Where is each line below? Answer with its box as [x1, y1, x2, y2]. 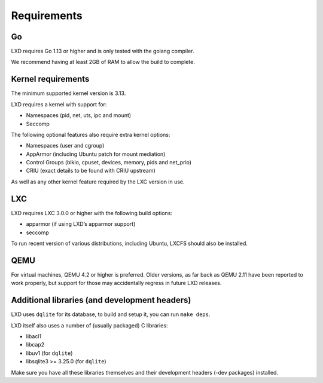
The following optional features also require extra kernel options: [11, 131, 170, 138]
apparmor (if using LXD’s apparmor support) [26, 220, 136, 228]
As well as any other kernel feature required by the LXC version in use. [11, 178, 185, 185]
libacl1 [26, 332, 42, 340]
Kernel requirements [11, 74, 90, 84]
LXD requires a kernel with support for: [11, 100, 107, 108]
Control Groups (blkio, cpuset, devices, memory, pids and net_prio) [26, 159, 191, 166]
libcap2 [26, 341, 45, 348]
